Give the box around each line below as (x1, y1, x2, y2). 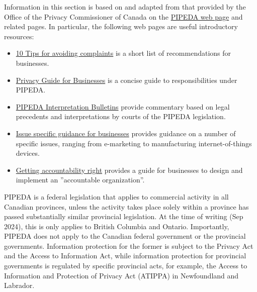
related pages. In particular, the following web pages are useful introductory (4, 21, 238, 32)
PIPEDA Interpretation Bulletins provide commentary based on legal (16, 101, 230, 112)
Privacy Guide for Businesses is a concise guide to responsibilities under (16, 74, 237, 85)
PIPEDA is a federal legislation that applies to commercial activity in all (4, 191, 229, 202)
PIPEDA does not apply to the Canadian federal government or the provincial (4, 231, 246, 241)
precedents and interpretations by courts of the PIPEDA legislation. (16, 111, 226, 122)
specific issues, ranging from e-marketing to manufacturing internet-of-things (16, 138, 252, 148)
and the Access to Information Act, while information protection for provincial (4, 250, 246, 261)
